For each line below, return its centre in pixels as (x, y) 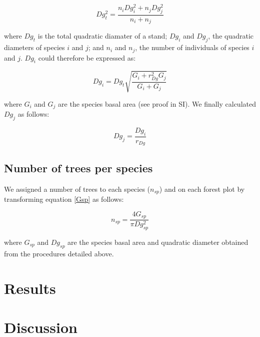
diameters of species (34, 47)
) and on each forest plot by (202, 189)
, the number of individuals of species (192, 47)
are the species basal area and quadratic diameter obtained (158, 242)
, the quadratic (231, 36)
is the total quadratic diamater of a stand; (102, 36)
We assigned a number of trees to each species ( (77, 189)
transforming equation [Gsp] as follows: (64, 199)
